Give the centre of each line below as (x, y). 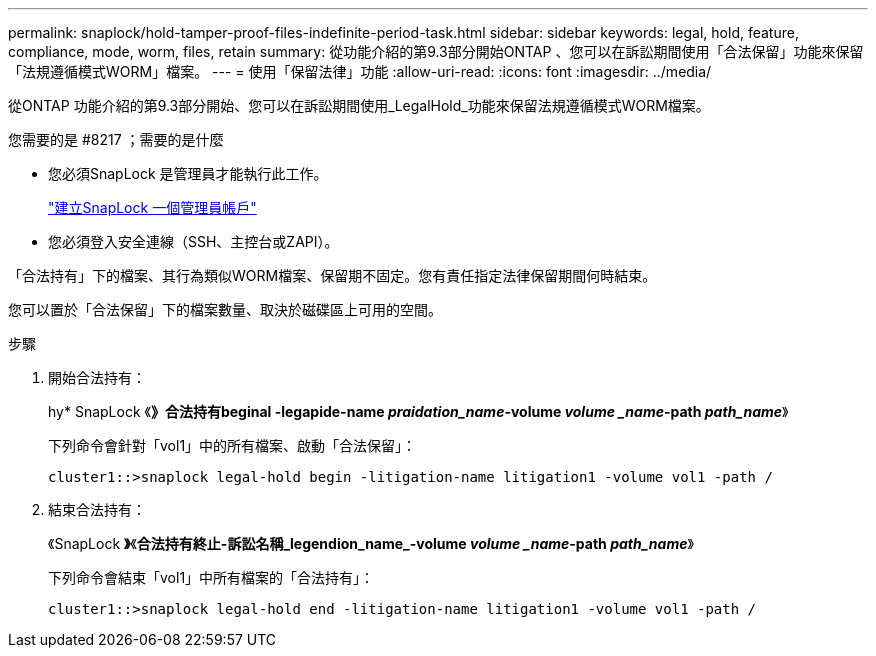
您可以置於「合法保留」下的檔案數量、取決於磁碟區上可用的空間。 (225, 309)
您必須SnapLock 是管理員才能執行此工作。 (188, 173)
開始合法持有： (97, 377)
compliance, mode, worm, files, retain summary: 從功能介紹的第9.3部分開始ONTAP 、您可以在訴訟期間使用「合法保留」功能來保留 (436, 51)
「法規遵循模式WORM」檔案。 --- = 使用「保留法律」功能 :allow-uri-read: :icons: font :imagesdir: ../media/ (360, 71)
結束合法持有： (97, 509)
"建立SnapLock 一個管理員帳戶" (152, 207)
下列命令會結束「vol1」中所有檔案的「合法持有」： (211, 577)
